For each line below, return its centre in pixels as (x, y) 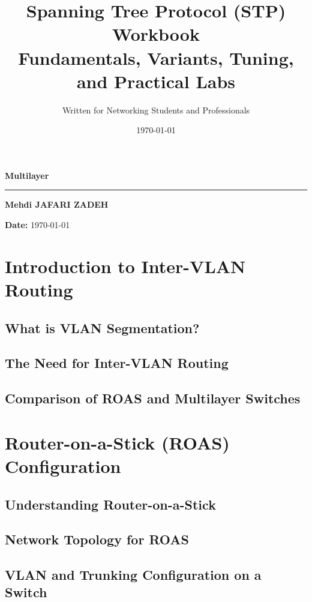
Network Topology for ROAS (97, 539)
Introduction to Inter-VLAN (125, 266)
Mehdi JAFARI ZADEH (57, 204)
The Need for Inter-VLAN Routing (117, 363)
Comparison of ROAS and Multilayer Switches (153, 398)
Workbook (156, 34)
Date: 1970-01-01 (37, 225)
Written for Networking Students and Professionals (156, 110)
